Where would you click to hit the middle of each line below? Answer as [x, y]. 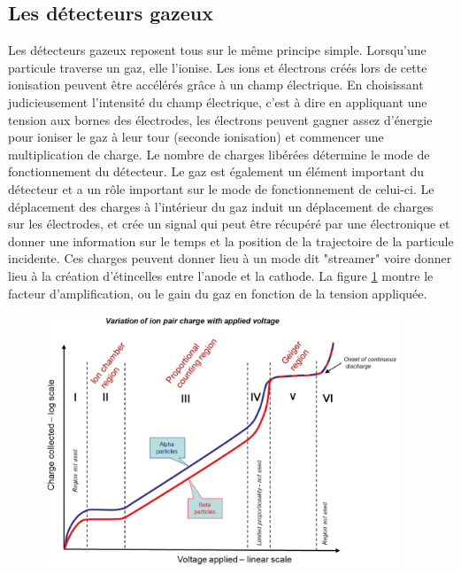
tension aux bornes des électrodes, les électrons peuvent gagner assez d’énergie [220, 119]
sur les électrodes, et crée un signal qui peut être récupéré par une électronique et [229, 224]
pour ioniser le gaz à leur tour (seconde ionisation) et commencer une [196, 137]
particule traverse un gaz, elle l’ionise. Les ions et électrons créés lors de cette [218, 67]
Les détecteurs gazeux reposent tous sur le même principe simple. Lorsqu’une [217, 50]
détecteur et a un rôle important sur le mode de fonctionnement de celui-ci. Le [221, 188]
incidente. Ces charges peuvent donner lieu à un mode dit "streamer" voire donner [230, 258]
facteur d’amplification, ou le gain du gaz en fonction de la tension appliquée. [218, 293]
